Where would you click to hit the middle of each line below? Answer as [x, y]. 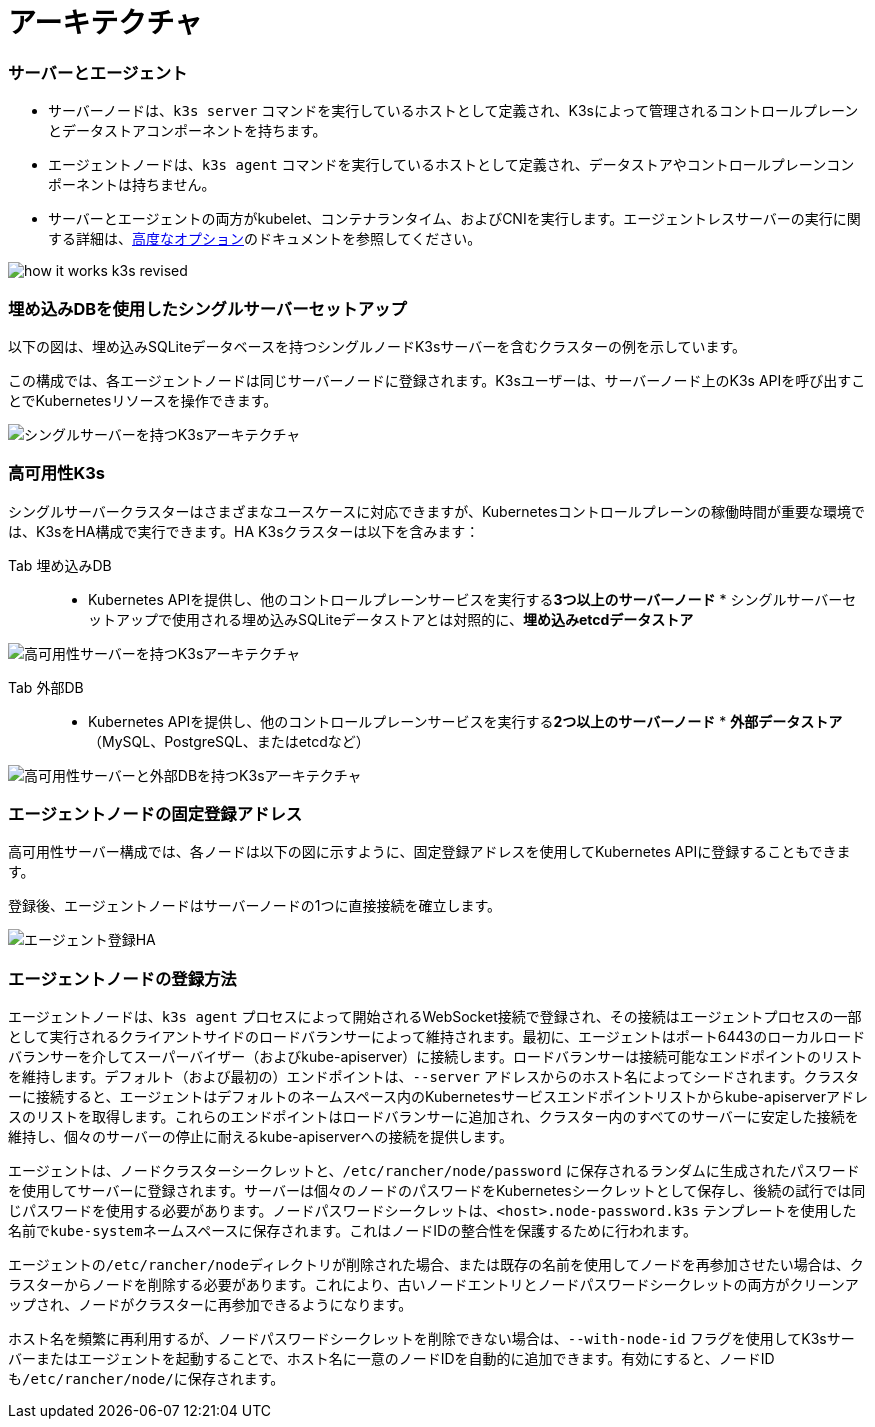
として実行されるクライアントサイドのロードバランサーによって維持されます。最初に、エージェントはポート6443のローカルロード [437, 1037]
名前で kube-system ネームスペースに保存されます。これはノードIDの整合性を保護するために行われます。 [352, 1231]
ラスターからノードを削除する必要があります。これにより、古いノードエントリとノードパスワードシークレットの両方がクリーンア [433, 1285]
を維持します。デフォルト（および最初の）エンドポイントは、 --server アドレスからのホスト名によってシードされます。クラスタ [434, 1077]
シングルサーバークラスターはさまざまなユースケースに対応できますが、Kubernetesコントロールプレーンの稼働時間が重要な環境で [437, 511]
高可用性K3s [56, 473]
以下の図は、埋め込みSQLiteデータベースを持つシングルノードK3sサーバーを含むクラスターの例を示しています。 [377, 346]
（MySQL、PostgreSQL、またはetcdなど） [229, 741]
